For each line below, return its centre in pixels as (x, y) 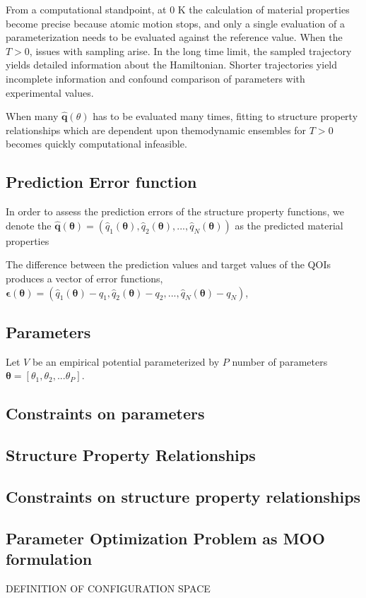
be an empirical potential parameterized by (126, 361)
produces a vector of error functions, (84, 278)
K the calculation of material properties (264, 9)
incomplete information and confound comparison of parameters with (155, 78)
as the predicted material (289, 225)
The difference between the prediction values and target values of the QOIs (168, 264)
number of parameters (280, 361)
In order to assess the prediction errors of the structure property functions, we (175, 211)
